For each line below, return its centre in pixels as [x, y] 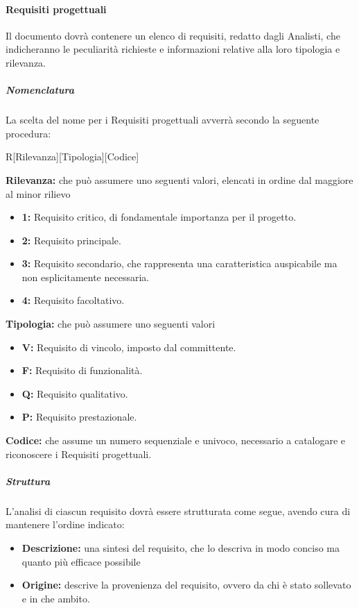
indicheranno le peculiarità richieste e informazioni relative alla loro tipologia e [173, 49]
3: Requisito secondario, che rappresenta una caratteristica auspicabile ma [179, 263]
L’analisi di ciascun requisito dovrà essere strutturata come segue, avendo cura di [178, 510]
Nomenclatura [40, 90]
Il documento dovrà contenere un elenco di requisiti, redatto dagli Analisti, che [173, 35]
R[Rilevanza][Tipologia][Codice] [72, 157]
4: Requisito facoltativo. [73, 300]
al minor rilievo [38, 193]
